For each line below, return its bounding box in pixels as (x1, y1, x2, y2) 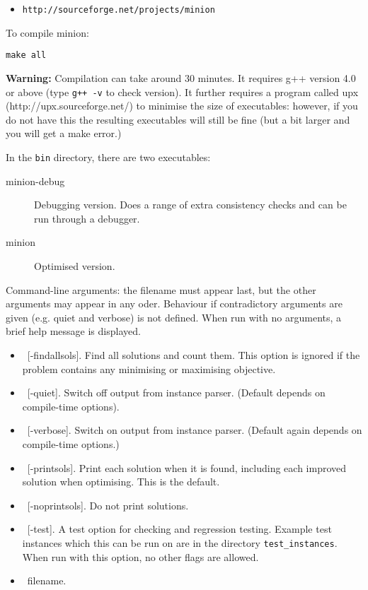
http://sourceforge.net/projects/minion (22, 5, 215, 15)
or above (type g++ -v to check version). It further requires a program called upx (6, 84, 359, 99)
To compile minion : (6, 25, 89, 40)
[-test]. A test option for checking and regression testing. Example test (27, 521, 332, 536)
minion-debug (6, 173, 65, 188)
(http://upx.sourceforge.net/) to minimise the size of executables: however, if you (6, 98, 358, 113)
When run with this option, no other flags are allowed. (22, 549, 259, 564)
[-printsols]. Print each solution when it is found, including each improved (27, 460, 347, 475)
